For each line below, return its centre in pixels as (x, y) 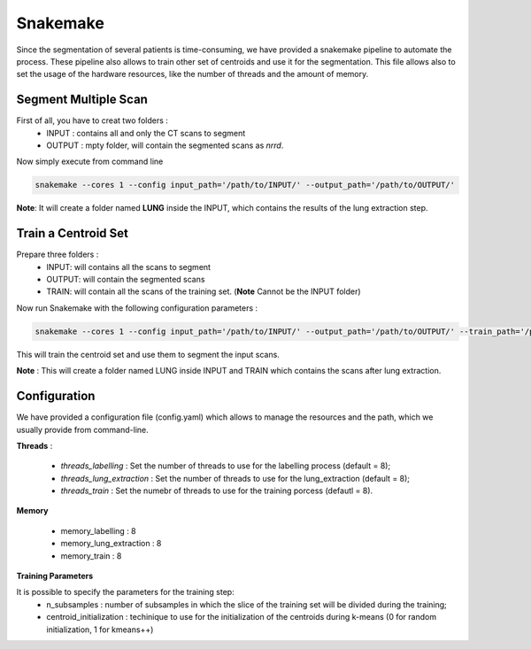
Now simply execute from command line (90, 162)
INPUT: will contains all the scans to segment (129, 267)
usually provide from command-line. (83, 429)
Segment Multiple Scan (82, 100)
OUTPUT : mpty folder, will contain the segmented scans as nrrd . (165, 145)
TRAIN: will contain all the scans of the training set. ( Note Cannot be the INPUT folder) (204, 291)
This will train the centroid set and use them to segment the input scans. (148, 354)
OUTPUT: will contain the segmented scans (126, 280)
